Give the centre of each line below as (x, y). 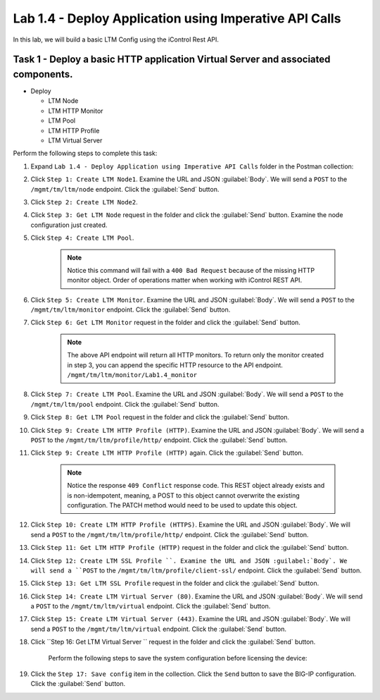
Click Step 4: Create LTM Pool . (82, 238)
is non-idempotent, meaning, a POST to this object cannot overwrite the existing (184, 495)
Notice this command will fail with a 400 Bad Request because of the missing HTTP (191, 270)
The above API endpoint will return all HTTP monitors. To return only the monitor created (195, 355)
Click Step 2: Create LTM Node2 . (84, 202)
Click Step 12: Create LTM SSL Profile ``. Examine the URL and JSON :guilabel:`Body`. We (189, 560)
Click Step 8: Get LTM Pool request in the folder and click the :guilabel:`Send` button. (160, 417)
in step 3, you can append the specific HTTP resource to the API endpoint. (175, 365)
